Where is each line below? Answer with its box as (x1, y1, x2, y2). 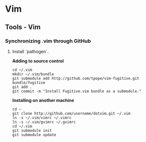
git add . (12, 84, 33, 89)
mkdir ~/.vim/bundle (12, 72, 54, 77)
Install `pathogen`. (12, 48, 49, 54)
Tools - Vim (5, 23, 41, 31)
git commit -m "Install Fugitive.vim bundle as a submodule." (12, 89, 142, 94)
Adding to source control (12, 58, 64, 64)
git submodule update (12, 132, 56, 137)
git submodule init (12, 128, 52, 133)
